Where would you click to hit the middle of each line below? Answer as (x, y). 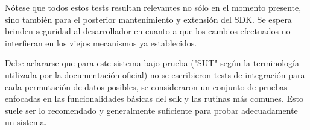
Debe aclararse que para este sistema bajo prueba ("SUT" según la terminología (152, 63)
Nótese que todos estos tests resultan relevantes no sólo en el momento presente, (153, 7)
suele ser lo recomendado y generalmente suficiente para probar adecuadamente (151, 110)
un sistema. (26, 122)
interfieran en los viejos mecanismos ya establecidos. (101, 42)
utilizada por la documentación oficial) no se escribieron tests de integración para (155, 74)
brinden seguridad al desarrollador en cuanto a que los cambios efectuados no (148, 31)
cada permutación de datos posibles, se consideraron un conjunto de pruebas (146, 86)
